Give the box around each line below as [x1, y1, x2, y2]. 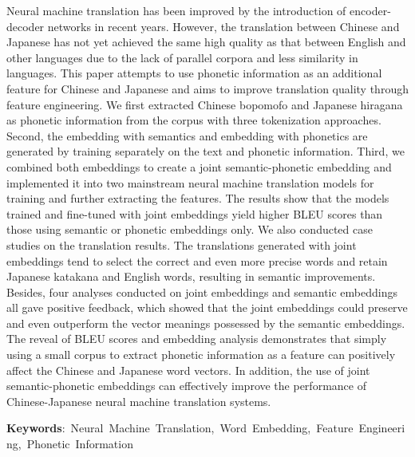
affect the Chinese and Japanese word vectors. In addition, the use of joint [6, 361, 370, 378]
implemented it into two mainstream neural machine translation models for [6, 174, 374, 191]
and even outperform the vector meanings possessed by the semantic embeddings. [6, 314, 405, 331]
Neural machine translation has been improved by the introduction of [6, 2, 346, 18]
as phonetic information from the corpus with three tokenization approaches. [6, 112, 381, 128]
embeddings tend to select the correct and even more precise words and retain [6, 252, 388, 269]
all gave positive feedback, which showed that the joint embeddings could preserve [6, 299, 408, 316]
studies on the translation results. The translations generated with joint [6, 236, 357, 253]
